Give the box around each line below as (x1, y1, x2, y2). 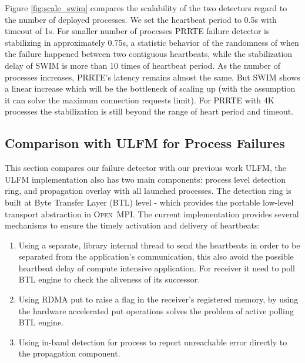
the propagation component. (18, 347, 120, 359)
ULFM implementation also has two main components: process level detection (5, 173, 286, 185)
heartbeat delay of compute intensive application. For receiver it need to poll (18, 261, 296, 274)
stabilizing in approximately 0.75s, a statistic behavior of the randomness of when (5, 36, 299, 48)
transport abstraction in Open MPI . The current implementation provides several (5, 207, 299, 220)
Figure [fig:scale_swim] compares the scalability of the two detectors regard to (5, 2, 287, 14)
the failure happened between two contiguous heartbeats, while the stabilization (5, 48, 293, 60)
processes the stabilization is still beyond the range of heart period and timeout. (5, 105, 294, 117)
